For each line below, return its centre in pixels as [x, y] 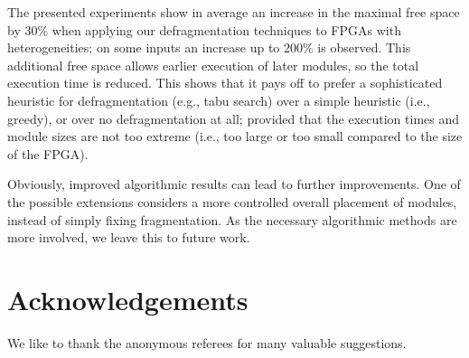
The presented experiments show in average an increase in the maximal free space [234, 12]
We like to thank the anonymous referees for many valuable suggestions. [207, 342]
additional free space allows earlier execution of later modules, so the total [213, 65]
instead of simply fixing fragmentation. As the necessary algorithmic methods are [232, 219]
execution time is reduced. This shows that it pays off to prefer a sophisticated [225, 83]
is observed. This [364, 47]
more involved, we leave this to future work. [129, 237]
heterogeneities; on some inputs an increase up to [144, 47]
